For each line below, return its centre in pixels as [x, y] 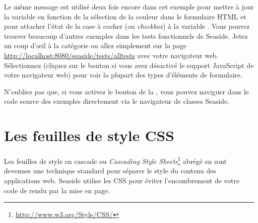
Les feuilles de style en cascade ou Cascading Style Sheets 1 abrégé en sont [115, 160]
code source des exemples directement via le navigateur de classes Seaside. [117, 101]
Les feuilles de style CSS [89, 135]
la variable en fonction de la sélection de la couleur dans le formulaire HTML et [125, 16]
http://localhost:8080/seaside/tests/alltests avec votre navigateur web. [111, 55]
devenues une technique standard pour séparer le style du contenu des [110, 171]
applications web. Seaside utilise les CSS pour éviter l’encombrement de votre [122, 180]
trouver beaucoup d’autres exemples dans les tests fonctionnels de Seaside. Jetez [126, 36]
